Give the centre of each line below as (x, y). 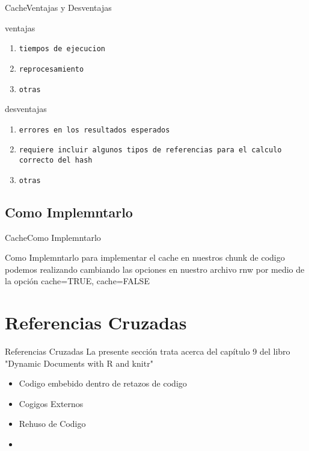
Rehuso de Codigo (52, 424)
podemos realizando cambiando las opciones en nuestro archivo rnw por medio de (155, 269)
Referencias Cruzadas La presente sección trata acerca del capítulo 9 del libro (148, 351)
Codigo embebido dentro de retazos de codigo (103, 383)
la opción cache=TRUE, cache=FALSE (77, 281)
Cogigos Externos (51, 403)
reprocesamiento (51, 69)
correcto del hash (56, 160)
